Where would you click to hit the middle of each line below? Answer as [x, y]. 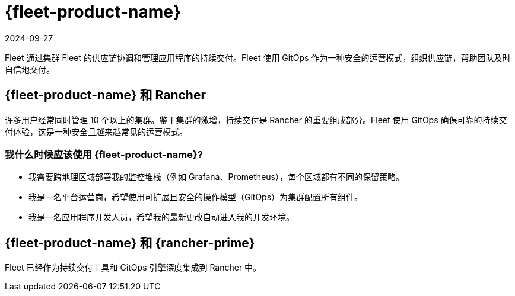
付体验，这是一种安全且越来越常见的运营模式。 [96, 131]
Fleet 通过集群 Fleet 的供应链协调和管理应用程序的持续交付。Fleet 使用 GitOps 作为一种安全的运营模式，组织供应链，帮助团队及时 [258, 57]
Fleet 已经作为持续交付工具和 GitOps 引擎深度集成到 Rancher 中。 [133, 268]
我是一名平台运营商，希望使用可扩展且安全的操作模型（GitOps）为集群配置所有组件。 [196, 197]
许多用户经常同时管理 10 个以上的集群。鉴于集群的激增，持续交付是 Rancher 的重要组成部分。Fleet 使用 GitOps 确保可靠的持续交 [256, 120]
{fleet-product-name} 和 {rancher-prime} [130, 243]
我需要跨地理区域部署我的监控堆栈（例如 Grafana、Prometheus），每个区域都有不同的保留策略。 [216, 177]
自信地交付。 [30, 69]
